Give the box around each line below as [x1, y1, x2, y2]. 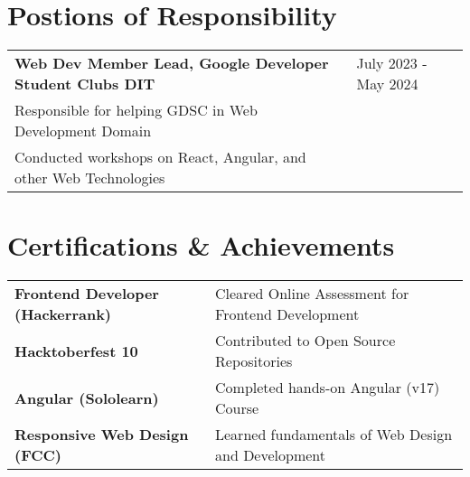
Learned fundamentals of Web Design [215, 424, 453, 445]
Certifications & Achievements [7, 227, 395, 264]
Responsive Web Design [14, 424, 189, 445]
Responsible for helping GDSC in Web [14, 99, 258, 121]
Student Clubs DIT [14, 73, 155, 95]
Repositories [215, 351, 293, 372]
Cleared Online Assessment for [215, 283, 409, 304]
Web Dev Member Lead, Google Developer [14, 52, 329, 74]
